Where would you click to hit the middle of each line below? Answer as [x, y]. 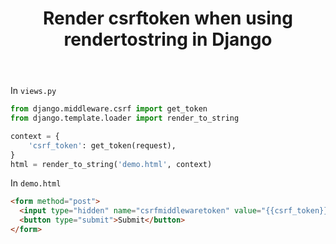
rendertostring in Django [168, 39]
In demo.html [36, 183]
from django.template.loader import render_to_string [125, 118]
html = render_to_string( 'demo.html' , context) [111, 164]
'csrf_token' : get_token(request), [102, 145]
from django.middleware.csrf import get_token [109, 109]
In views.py [33, 91]
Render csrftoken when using [168, 18]
